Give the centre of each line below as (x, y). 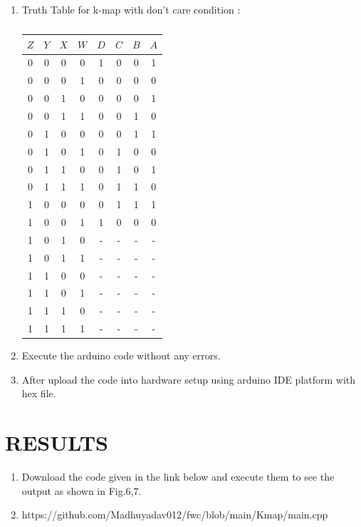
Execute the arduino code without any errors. (121, 355)
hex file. (39, 393)
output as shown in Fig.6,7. (82, 490)
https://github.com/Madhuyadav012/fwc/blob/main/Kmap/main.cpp (175, 515)
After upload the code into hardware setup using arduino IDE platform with (189, 379)
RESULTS (57, 442)
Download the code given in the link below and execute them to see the (178, 477)
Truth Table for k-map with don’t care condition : (131, 9)
